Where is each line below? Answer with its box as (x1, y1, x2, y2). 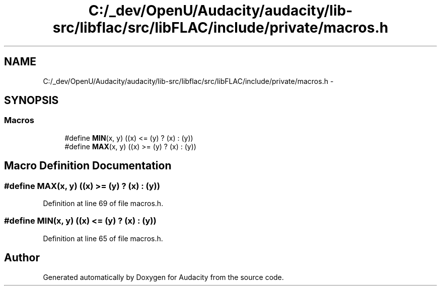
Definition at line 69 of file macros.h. (43, 199, 164, 208)
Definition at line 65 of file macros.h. (43, 234, 163, 243)
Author (4, 251, 40, 264)
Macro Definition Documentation (4, 159, 172, 172)
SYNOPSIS (4, 94, 59, 107)
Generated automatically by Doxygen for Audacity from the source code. (43, 272, 284, 281)
